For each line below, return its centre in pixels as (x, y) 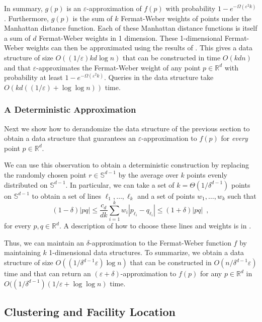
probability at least (33, 77)
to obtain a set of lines (66, 195)
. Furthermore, (26, 18)
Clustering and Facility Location (90, 312)
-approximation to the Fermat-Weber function (160, 242)
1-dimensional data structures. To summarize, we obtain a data (147, 252)
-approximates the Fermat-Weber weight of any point (118, 67)
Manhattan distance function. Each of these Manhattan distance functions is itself (131, 28)
